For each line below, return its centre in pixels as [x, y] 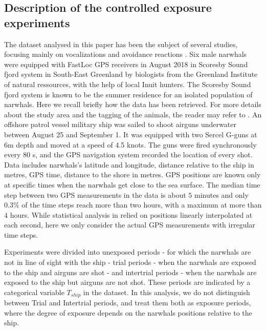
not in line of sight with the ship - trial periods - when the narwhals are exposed [130, 262]
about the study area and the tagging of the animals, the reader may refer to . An [133, 114]
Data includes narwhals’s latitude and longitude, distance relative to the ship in [129, 164]
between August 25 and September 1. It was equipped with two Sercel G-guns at [131, 134]
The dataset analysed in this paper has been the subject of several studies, [121, 44]
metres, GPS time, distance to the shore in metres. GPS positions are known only [132, 174]
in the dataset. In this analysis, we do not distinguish [167, 292]
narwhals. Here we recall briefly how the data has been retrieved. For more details [133, 104]
